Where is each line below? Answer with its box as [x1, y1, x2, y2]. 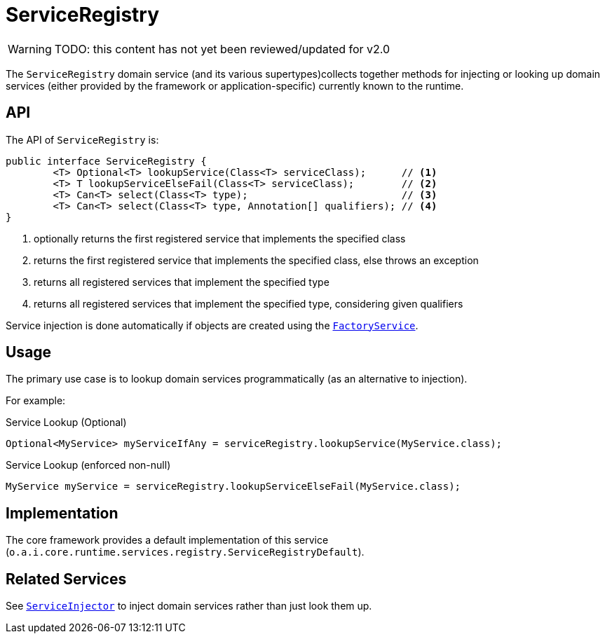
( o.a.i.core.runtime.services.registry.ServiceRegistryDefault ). [6, 546, 365, 558]
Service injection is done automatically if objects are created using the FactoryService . [6, 319, 419, 331]
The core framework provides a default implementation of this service [6, 534, 329, 547]
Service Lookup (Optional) [6, 416, 127, 429]
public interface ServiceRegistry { [6, 155, 207, 167]
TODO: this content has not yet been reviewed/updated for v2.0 [54, 41, 390, 56]
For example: [6, 394, 66, 407]
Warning [8, 41, 52, 56]
